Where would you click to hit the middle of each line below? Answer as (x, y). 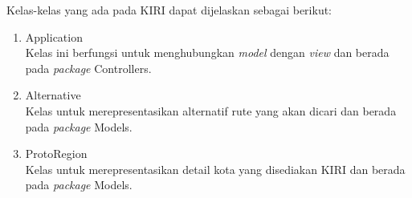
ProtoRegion (56, 154)
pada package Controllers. (88, 68)
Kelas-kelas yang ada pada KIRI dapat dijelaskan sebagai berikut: (169, 10)
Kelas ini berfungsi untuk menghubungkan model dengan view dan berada (207, 53)
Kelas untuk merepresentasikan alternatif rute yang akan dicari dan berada (211, 110)
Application (54, 36)
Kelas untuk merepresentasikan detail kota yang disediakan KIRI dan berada (215, 169)
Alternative (53, 95)
